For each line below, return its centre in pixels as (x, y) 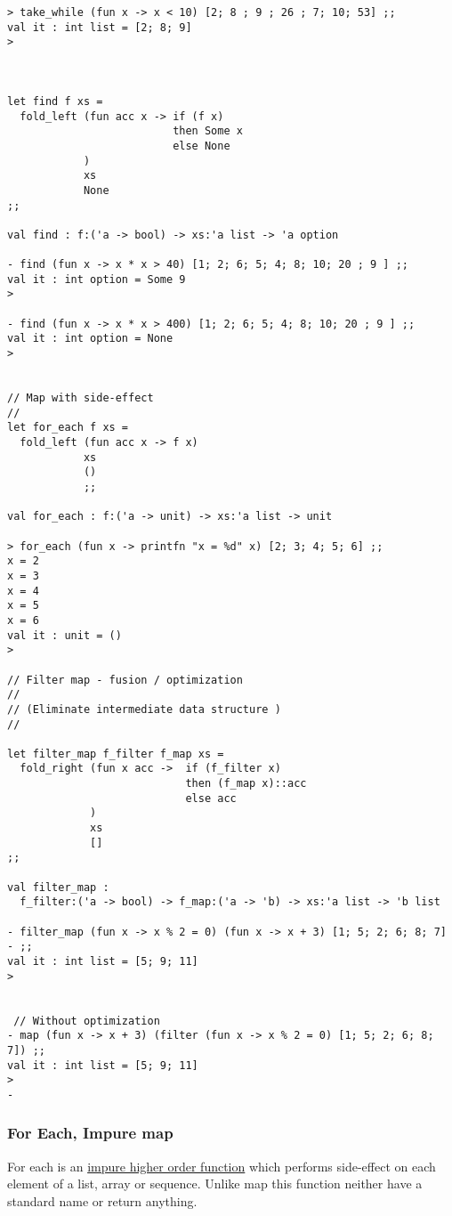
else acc (211, 798)
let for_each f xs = (68, 428)
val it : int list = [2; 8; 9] (100, 27)
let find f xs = (55, 101)
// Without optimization (87, 1021)
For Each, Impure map (90, 1133)
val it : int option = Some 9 (97, 279)
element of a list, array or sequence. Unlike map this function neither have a (215, 1184)
